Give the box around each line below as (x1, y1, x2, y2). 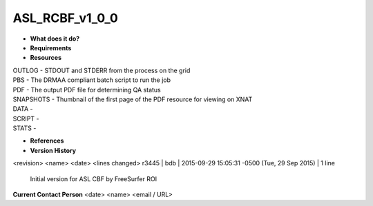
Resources (30, 54, 62, 62)
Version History (30, 146, 76, 154)
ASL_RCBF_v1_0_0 (12, 10, 119, 25)
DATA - (12, 105, 33, 113)
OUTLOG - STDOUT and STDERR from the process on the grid (12, 66, 191, 74)
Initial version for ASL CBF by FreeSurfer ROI (30, 174, 157, 183)
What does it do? (30, 34, 80, 43)
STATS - (12, 124, 37, 132)
